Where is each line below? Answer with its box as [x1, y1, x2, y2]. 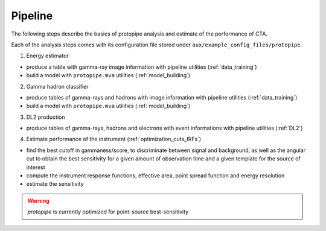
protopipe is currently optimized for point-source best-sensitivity [27, 208, 189, 215]
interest [26, 163, 45, 171]
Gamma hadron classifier [26, 83, 89, 90]
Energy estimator [26, 52, 69, 60]
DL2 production [26, 113, 65, 121]
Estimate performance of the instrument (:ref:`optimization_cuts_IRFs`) [26, 136, 202, 143]
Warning [27, 197, 50, 204]
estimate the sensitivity [26, 180, 84, 188]
